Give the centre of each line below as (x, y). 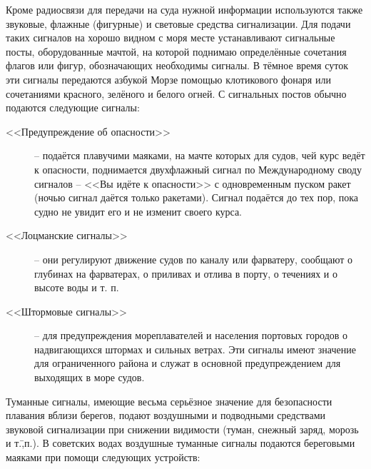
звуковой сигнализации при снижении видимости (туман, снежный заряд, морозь (182, 429)
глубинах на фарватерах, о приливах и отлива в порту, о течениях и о (186, 273)
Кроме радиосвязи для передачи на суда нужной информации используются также (184, 9)
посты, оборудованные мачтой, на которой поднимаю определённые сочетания (176, 51)
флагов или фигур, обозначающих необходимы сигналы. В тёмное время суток (177, 65)
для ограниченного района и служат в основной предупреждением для (188, 363)
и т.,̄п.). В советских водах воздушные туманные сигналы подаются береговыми (181, 443)
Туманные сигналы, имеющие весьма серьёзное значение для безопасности (169, 401)
